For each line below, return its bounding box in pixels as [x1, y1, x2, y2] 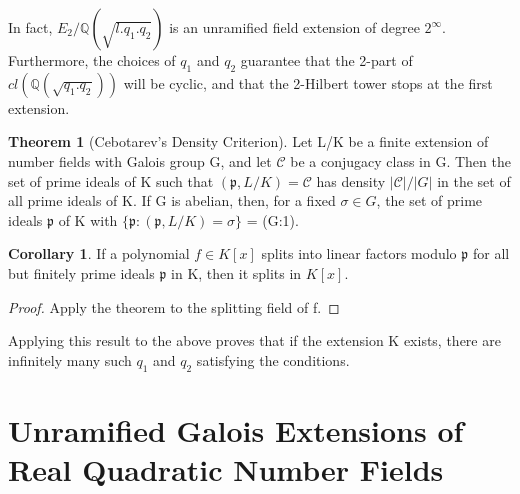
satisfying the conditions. [196, 349, 350, 370]
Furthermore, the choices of [8, 50, 176, 70]
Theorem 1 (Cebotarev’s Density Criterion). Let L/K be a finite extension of [8, 131, 489, 152]
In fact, [8, 17, 53, 37]
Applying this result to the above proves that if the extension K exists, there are [8, 330, 501, 351]
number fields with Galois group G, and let [8, 150, 272, 171]
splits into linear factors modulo [261, 243, 457, 264]
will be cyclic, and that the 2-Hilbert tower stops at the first [123, 72, 493, 93]
